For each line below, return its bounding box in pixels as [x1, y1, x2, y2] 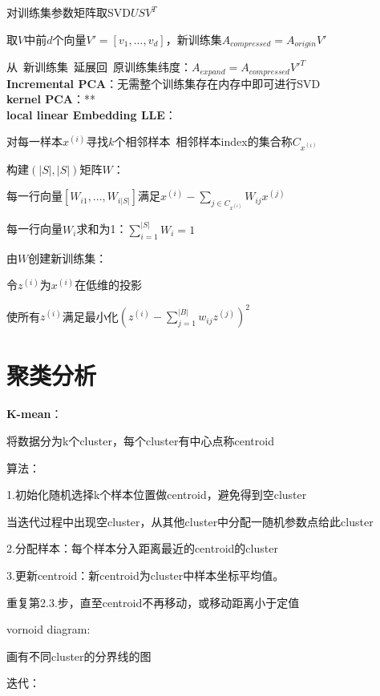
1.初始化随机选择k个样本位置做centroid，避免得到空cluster [6, 486, 307, 503]
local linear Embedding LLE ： [6, 106, 176, 123]
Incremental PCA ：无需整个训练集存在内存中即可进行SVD [6, 74, 321, 91]
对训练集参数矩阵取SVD [6, 4, 131, 20]
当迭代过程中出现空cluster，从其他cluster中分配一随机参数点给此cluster [6, 513, 374, 529]
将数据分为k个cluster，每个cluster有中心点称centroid [6, 432, 274, 449]
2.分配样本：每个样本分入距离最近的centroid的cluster [6, 540, 278, 557]
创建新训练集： [28, 249, 107, 266]
